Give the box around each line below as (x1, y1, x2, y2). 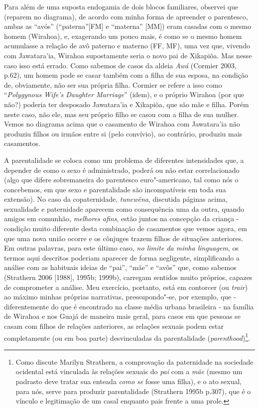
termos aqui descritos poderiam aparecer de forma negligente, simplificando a (4, 252, 240, 263)
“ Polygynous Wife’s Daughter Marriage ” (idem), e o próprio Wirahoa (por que (4, 89, 245, 100)
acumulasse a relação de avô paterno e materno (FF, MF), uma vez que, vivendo (4, 40, 250, 51)
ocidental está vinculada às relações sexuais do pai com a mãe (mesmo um (15, 366, 243, 377)
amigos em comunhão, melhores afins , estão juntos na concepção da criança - (4, 213, 239, 224)
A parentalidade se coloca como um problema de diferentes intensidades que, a (4, 154, 244, 165)
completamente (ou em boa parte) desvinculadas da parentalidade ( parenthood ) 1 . (4, 331, 251, 343)
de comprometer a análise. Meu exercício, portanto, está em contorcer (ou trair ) (4, 281, 248, 292)
